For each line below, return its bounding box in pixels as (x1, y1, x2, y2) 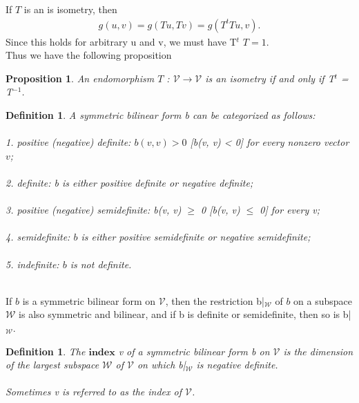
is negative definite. (196, 357, 278, 372)
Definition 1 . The (6, 344, 86, 358)
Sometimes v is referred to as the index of (6, 384, 182, 399)
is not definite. (70, 256, 132, 271)
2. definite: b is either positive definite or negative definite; (6, 175, 253, 189)
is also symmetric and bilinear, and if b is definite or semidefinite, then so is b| (19, 307, 351, 321)
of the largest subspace (6, 357, 99, 372)
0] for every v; (260, 203, 320, 217)
